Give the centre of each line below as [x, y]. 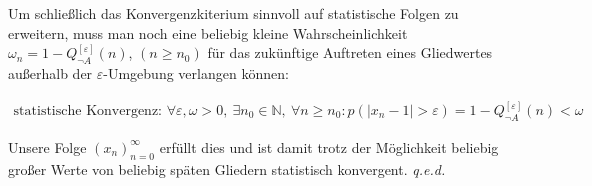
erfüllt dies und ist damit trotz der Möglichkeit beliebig [329, 146]
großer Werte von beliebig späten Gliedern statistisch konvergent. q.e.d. [227, 168]
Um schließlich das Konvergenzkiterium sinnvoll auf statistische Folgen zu [233, 13]
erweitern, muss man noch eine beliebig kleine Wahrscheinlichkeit [208, 32]
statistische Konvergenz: [88, 111]
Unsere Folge [47, 146]
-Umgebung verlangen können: [196, 72]
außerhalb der [50, 72]
